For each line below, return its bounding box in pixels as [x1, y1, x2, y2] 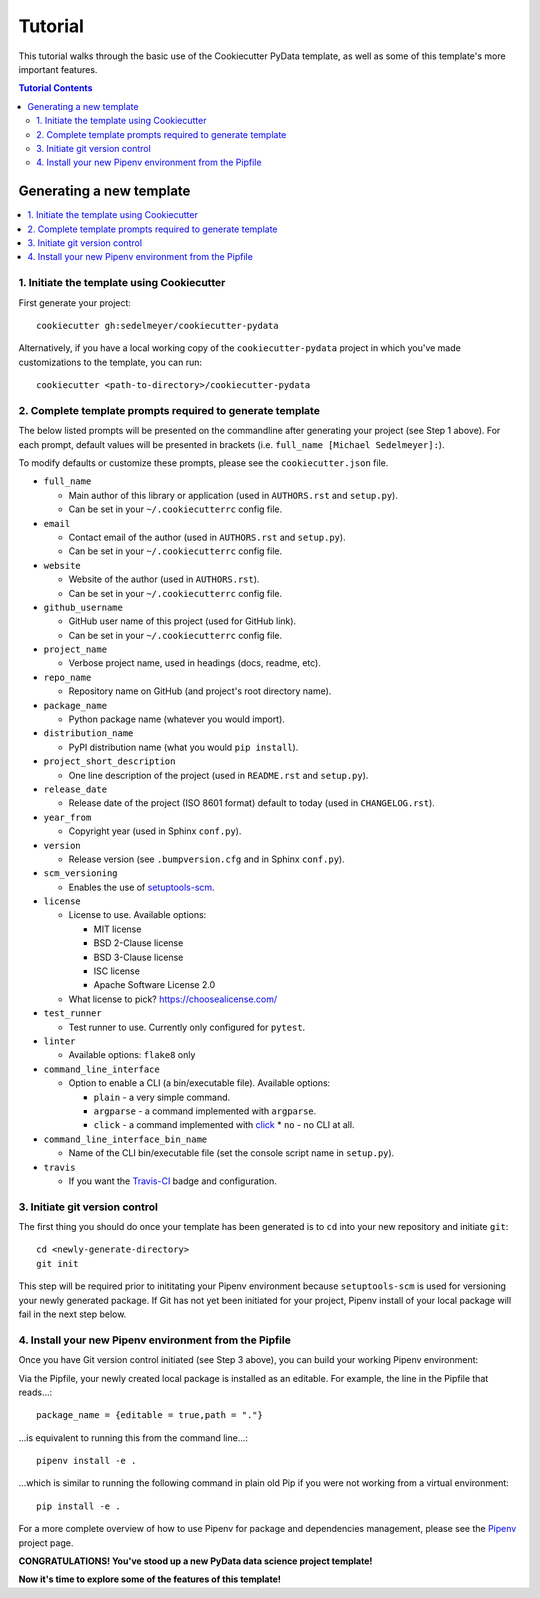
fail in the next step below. [18, 1308, 127, 1320]
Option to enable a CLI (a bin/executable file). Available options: [68, 1077, 331, 1089]
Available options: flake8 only [68, 1049, 196, 1061]
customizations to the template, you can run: [18, 356, 202, 368]
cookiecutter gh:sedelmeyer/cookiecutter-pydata [36, 320, 279, 331]
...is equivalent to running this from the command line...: [18, 1431, 249, 1444]
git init [36, 1258, 79, 1269]
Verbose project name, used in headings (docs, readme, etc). [68, 657, 322, 669]
